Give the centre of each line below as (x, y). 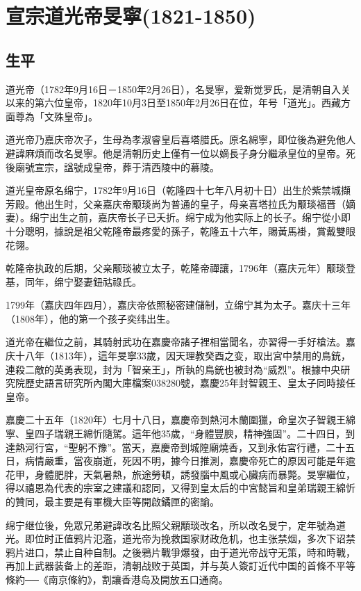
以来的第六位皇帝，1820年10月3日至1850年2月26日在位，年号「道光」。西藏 (173, 103)
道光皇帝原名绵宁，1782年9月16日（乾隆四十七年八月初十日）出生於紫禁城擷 (178, 190)
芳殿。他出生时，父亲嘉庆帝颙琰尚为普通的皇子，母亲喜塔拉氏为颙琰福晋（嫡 (180, 203)
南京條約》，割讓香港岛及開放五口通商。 (138, 579)
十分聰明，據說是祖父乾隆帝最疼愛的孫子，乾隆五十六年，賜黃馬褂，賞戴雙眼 (180, 230)
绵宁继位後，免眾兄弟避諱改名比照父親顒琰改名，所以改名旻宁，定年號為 (171, 525)
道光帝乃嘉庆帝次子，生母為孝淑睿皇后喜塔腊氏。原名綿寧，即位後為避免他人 (180, 139)
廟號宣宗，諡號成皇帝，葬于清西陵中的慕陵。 (117, 167)
